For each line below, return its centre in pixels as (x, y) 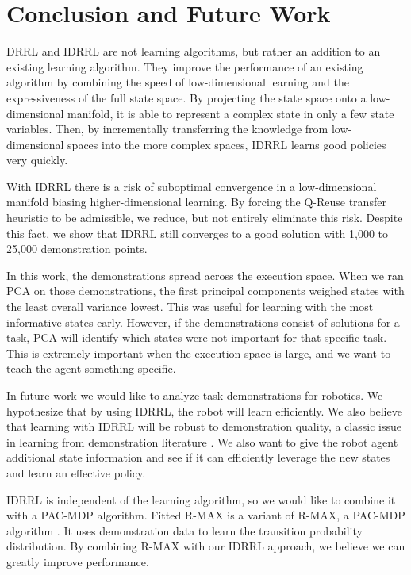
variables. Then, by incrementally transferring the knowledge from (167, 129)
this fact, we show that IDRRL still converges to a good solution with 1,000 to (198, 233)
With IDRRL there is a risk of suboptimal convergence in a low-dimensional (192, 186)
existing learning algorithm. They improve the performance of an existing (185, 66)
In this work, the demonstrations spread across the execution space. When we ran (205, 275)
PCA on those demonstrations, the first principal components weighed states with (205, 291)
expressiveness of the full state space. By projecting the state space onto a (186, 97)
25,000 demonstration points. (77, 249)
